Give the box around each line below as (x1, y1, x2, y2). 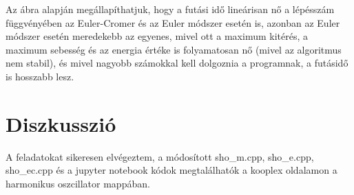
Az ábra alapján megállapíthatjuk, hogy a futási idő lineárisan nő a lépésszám (6, 2, 335, 16)
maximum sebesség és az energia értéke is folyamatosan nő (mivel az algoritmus (6, 42, 342, 56)
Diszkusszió (6, 109, 116, 137)
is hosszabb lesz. (6, 69, 74, 83)
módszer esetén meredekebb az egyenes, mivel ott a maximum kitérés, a (6, 29, 308, 43)
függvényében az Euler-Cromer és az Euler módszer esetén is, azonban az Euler (6, 15, 340, 30)
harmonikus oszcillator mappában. (6, 176, 150, 190)
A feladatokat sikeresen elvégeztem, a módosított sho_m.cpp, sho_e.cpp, (6, 149, 314, 163)
